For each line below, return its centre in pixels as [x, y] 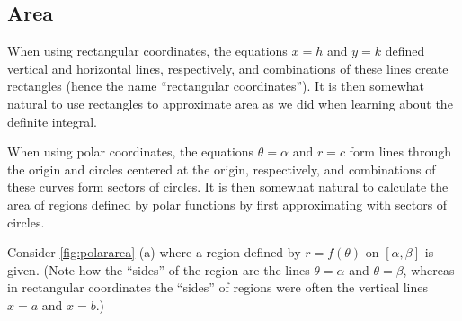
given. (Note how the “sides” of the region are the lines [159, 269]
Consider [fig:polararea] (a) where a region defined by [154, 252]
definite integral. [53, 121]
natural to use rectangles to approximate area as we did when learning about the [230, 103]
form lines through [400, 152]
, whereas [429, 269]
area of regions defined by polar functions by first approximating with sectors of [227, 204]
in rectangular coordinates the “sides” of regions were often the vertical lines [218, 287]
